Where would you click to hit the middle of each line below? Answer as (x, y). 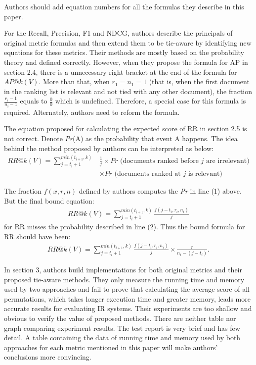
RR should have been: (37, 236)
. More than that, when (74, 81)
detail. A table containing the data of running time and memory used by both (122, 338)
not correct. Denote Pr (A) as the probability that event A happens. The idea (121, 138)
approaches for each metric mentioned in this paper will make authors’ (111, 347)
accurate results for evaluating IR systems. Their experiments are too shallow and (128, 308)
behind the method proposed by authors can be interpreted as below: (109, 148)
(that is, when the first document (199, 81)
